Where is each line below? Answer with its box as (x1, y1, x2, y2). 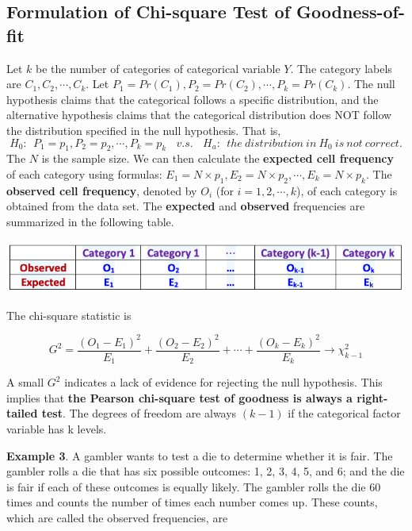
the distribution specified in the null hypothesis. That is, (6, 121, 281, 138)
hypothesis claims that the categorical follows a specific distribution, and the (6, 90, 379, 107)
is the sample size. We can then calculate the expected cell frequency (41, 150, 395, 167)
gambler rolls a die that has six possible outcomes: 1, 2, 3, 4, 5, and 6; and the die (6, 463, 405, 479)
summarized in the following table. (6, 213, 174, 229)
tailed (6, 405, 38, 421)
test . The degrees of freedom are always (41, 405, 237, 421)
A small (6, 374, 44, 391)
